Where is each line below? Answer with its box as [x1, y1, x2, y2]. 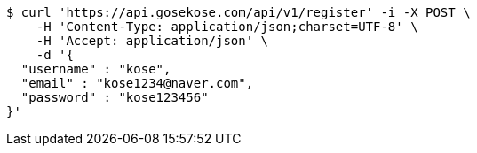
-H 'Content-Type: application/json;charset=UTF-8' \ [36, 19, 418, 34]
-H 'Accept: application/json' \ [36, 34, 269, 48]
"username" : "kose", [20, 62, 171, 76]
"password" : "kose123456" [20, 90, 209, 104]
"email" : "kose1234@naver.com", [20, 76, 254, 90]
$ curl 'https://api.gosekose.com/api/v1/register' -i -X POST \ [6, 5, 471, 19]
